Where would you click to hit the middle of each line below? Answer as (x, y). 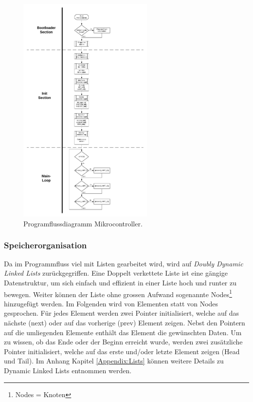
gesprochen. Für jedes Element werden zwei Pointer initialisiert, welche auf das (121, 313)
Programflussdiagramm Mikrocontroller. (83, 223)
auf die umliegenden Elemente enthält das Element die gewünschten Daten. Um (123, 332)
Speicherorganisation (45, 245)
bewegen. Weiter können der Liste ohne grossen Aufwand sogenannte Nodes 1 (118, 293)
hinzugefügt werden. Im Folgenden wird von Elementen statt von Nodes (111, 303)
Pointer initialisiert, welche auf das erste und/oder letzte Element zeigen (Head (122, 351)
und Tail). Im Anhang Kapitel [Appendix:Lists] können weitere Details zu (114, 361)
